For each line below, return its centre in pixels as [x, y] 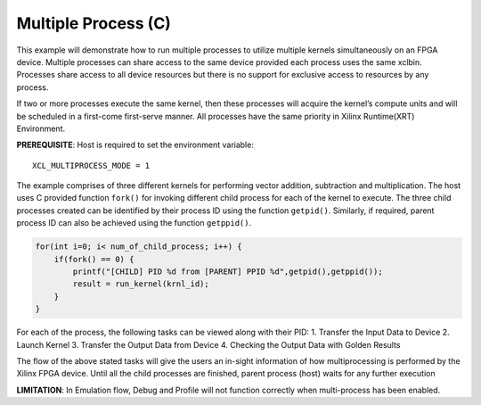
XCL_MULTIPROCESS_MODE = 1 [91, 165]
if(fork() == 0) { [94, 259]
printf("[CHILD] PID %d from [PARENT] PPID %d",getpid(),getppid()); [228, 272]
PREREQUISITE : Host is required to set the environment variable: [135, 145]
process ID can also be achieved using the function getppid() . [134, 223]
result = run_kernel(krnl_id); [141, 284]
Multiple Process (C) [94, 23]
